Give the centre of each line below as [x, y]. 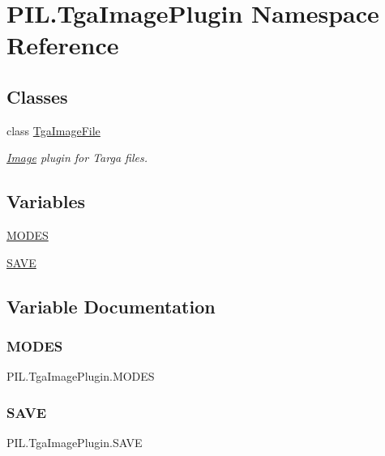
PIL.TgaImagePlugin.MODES [81, 376]
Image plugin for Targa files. [77, 158]
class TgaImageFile [53, 130]
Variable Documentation [111, 306]
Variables [46, 201]
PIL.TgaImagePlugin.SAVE [75, 443]
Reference [63, 45]
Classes [37, 96]
